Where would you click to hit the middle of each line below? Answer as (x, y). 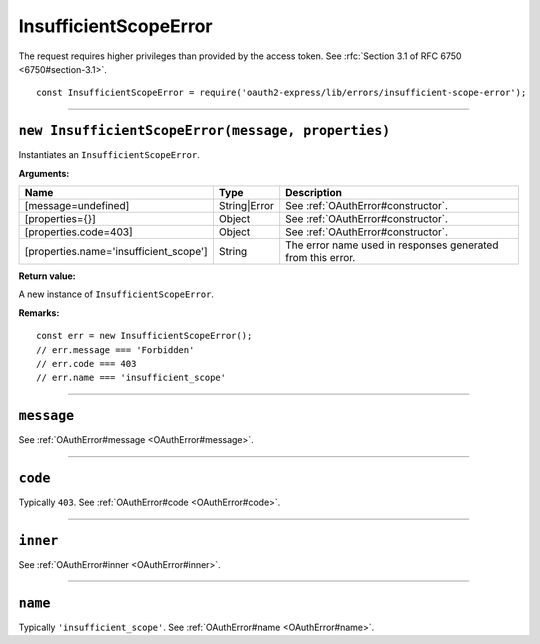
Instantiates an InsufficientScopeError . (109, 155)
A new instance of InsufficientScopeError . (116, 294)
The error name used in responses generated (392, 245)
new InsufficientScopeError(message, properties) (204, 131)
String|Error (246, 206)
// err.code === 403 (86, 363)
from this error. (320, 258)
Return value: (47, 276)
